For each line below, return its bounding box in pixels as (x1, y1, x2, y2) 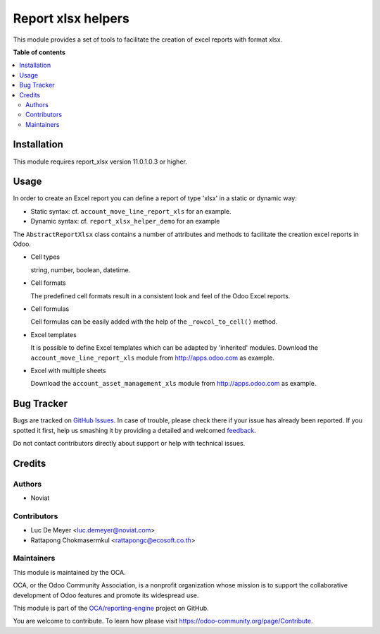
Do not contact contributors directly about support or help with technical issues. (13, 439, 246, 448)
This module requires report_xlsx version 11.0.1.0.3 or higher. (13, 157, 188, 166)
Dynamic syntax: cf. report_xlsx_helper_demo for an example (30, 217, 220, 226)
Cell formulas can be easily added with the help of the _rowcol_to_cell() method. (30, 317, 278, 326)
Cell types (30, 252, 60, 261)
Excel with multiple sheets (30, 366, 106, 374)
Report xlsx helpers (13, 11, 129, 26)
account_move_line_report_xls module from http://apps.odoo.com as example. (30, 353, 274, 362)
